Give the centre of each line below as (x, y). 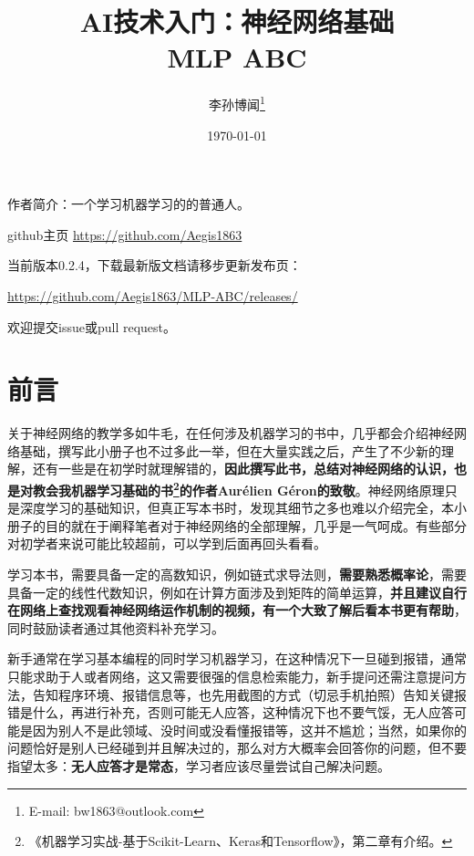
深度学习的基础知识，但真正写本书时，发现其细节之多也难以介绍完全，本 (237, 508)
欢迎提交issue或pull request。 (92, 326)
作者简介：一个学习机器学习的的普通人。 (129, 204)
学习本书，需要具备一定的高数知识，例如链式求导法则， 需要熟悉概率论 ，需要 (237, 574)
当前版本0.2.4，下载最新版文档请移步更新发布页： (155, 265)
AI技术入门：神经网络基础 (237, 21)
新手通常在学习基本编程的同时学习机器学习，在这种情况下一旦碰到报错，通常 (237, 658)
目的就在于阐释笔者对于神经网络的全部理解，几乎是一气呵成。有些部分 (256, 525)
